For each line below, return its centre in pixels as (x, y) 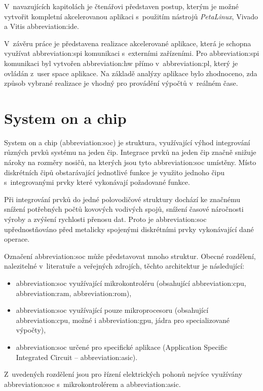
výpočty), (31, 330)
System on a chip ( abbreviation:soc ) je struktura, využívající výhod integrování (127, 142)
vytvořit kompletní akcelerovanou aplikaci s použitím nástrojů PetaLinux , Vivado (131, 16)
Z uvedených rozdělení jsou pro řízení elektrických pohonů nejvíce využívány (123, 374)
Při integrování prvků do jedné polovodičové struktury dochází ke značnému (122, 199)
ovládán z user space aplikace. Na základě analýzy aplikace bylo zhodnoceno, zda (131, 73)
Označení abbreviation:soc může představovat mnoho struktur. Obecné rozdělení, (130, 256)
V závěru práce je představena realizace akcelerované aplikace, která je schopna (128, 43)
